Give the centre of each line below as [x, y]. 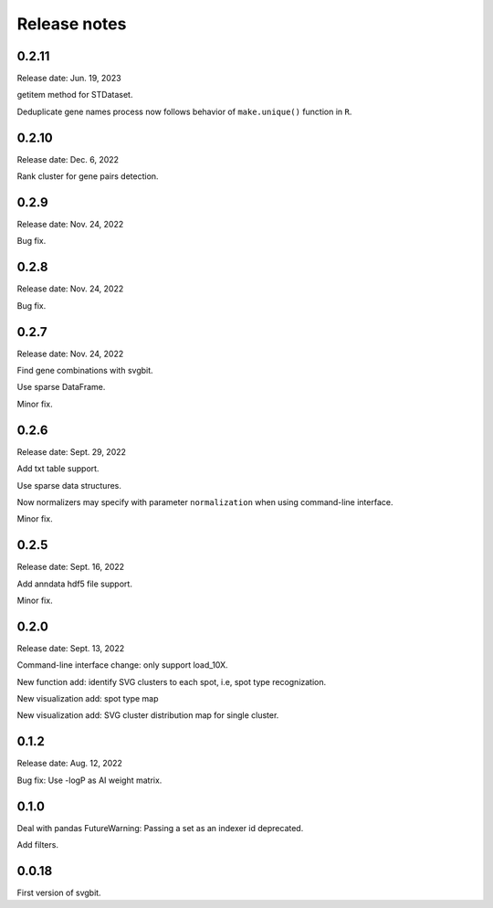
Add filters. [38, 845]
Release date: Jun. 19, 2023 [69, 79]
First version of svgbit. [59, 892]
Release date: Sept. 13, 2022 [71, 648]
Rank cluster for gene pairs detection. [88, 176]
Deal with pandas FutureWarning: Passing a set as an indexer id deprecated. [160, 828]
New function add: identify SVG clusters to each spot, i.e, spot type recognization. [172, 681]
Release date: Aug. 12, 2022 [70, 764]
